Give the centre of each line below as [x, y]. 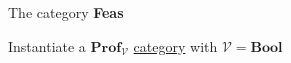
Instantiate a [47, 45]
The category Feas [66, 12]
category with [175, 45]
